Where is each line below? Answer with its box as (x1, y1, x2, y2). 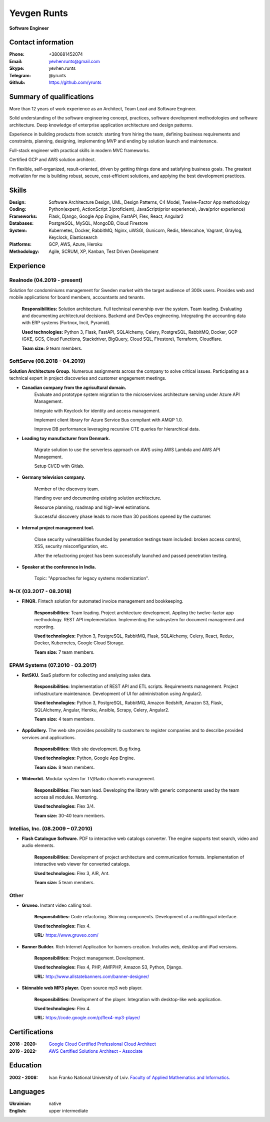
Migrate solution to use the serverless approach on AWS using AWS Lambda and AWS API (34, 447, 220, 453)
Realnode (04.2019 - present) (9, 276, 82, 284)
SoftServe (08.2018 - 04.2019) (9, 358, 85, 365)
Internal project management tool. (21, 525, 94, 531)
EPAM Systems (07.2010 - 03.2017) (9, 661, 97, 668)
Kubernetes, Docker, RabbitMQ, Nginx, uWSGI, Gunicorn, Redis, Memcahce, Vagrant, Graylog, (48, 227, 242, 233)
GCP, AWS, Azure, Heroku (48, 241, 102, 247)
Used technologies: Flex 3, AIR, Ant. (34, 870, 110, 876)
